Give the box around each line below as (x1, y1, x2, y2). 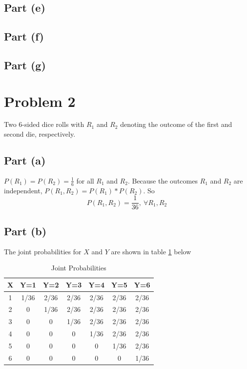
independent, (4, 185, 42, 195)
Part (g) (4, 57, 46, 72)
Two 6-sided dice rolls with (4, 119, 84, 129)
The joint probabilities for (4, 246, 82, 256)
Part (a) (4, 153, 46, 168)
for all (76, 175, 94, 185)
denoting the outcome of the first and (120, 119, 232, 129)
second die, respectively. (4, 129, 76, 139)
